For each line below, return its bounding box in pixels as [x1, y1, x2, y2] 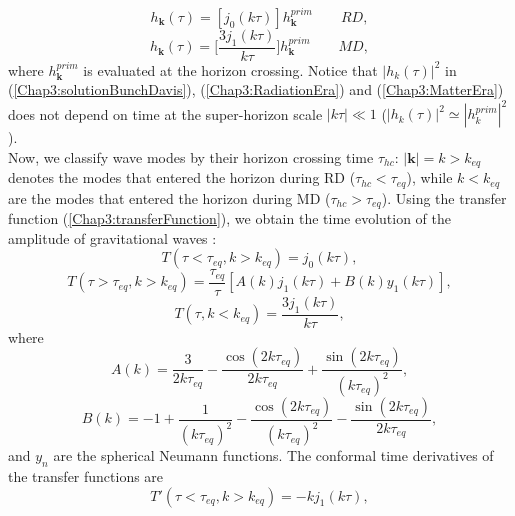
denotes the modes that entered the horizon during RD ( [8, 167, 356, 188]
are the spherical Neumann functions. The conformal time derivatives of [53, 445, 494, 466]
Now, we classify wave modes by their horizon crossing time [8, 146, 374, 167]
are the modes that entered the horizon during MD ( [8, 187, 331, 208]
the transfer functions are [8, 465, 164, 486]
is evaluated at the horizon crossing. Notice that [83, 59, 378, 80]
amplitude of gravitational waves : [8, 227, 217, 248]
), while [406, 167, 453, 188]
